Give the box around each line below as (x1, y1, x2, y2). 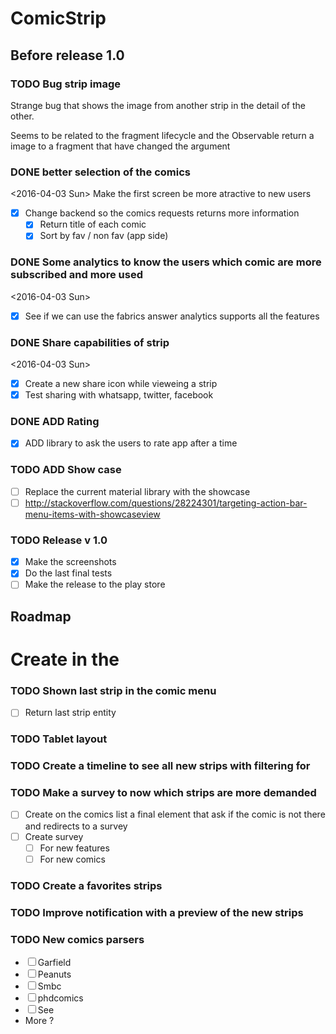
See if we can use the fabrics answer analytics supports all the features (24, 310, 320, 322)
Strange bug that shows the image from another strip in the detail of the (10, 99, 306, 111)
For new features (39, 842, 110, 854)
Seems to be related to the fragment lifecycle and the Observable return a (10, 129, 315, 141)
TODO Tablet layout (10, 732, 108, 746)
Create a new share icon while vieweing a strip (24, 378, 218, 390)
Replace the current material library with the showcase (24, 485, 251, 497)
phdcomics (37, 992, 84, 1004)
